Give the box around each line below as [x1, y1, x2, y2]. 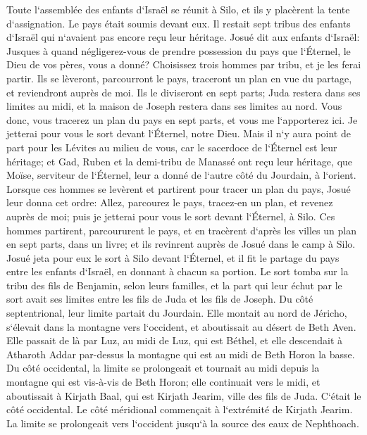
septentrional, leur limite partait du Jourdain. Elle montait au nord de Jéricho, [6, 305, 347, 320]
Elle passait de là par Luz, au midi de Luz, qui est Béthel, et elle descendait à [6, 333, 343, 348]
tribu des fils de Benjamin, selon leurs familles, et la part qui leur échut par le [6, 277, 342, 292]
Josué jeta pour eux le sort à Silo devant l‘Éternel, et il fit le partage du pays [6, 250, 340, 265]
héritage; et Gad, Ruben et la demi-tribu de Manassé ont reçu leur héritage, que [6, 153, 353, 168]
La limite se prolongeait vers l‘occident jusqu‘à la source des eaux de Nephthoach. [6, 415, 359, 430]
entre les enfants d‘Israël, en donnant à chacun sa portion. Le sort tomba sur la [6, 264, 349, 279]
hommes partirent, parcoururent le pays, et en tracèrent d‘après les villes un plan [6, 222, 356, 237]
